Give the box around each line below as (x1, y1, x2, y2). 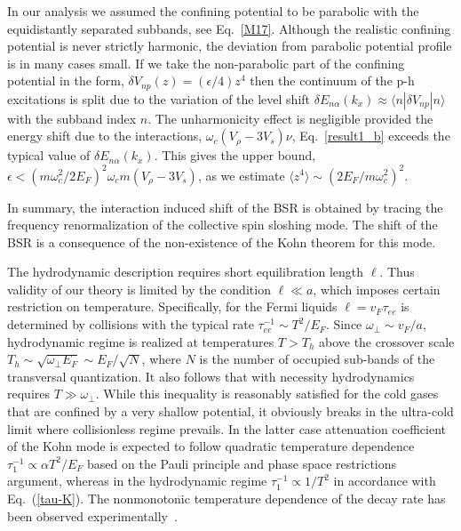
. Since (325, 315, 362, 334)
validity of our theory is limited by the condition (7, 279, 271, 298)
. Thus (379, 262, 415, 281)
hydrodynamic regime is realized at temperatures (7, 332, 274, 350)
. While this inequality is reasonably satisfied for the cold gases (95, 384, 439, 403)
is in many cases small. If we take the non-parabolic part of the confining (7, 53, 405, 72)
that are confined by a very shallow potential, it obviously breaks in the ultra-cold (7, 402, 454, 421)
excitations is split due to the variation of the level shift (7, 89, 311, 108)
